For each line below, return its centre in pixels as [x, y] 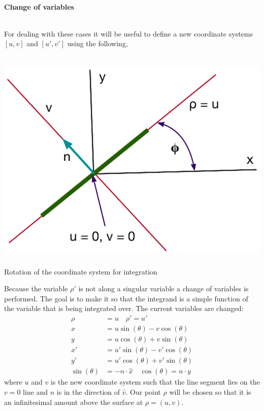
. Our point [143, 392]
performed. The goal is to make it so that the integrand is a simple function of [126, 298]
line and [36, 392]
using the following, [97, 43]
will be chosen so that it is [210, 392]
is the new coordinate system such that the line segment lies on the [155, 382]
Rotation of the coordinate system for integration [81, 271]
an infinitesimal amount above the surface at [74, 402]
